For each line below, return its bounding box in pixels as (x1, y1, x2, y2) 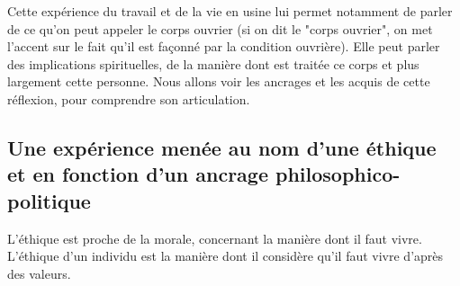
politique (7, 186, 91, 214)
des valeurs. (7, 264, 71, 282)
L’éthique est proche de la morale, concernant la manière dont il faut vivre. (7, 228, 422, 247)
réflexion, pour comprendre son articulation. (7, 89, 250, 108)
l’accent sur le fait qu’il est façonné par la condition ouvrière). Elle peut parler (7, 37, 440, 56)
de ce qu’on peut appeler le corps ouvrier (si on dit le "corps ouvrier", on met (7, 19, 433, 38)
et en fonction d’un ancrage (7, 160, 268, 188)
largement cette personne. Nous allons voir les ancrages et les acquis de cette (7, 72, 430, 91)
